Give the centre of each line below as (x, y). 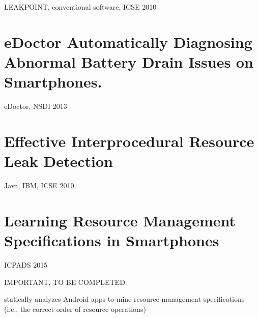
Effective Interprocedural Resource (129, 141)
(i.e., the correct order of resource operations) (75, 309)
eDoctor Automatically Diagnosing (128, 41)
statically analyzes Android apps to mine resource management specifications (124, 299)
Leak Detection (59, 161)
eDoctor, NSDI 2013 (36, 106)
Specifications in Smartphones (112, 240)
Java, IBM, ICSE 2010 (39, 185)
